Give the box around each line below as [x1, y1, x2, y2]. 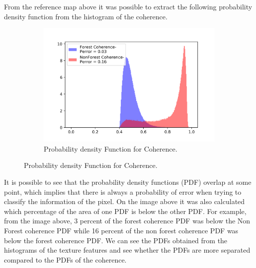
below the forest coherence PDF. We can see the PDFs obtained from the [4, 235, 228, 245]
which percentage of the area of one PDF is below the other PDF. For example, [4, 206, 247, 216]
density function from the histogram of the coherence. [4, 11, 168, 21]
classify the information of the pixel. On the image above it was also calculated [4, 196, 245, 207]
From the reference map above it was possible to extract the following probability [4, 1, 253, 11]
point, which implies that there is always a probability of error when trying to [4, 186, 242, 197]
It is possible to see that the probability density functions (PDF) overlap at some [4, 177, 252, 187]
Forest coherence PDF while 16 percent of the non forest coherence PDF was [4, 225, 239, 236]
